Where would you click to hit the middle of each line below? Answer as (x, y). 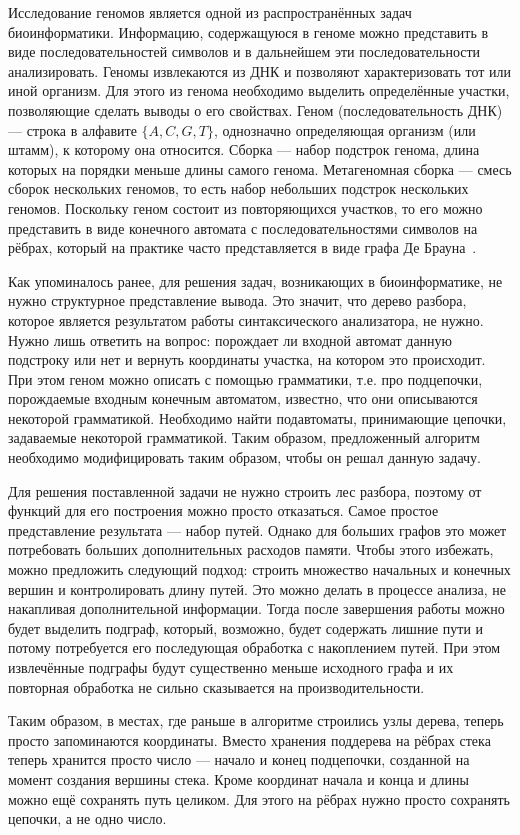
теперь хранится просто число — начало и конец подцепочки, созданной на (239, 759)
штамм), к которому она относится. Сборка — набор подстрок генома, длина (244, 149)
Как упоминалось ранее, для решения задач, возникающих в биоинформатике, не (255, 280)
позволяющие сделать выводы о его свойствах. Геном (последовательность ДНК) (255, 109)
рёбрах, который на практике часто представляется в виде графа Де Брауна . (242, 247)
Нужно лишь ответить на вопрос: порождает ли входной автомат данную (230, 339)
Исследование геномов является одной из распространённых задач (210, 12)
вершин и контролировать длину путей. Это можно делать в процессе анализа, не (257, 588)
